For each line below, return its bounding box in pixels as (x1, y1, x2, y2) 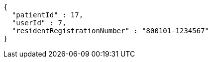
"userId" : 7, (11, 19, 67, 27)
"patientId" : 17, (11, 11, 84, 19)
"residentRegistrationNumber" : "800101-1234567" (11, 27, 210, 35)
